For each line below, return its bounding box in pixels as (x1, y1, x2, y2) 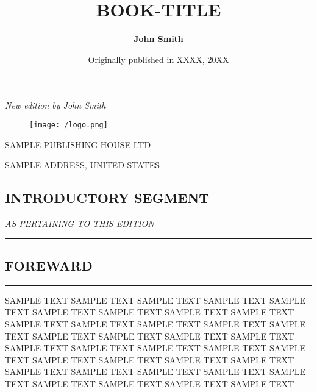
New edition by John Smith (5, 99, 106, 112)
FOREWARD (5, 255, 93, 274)
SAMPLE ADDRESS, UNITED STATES (5, 159, 160, 171)
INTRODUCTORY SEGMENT (5, 188, 210, 207)
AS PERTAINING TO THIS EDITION (5, 216, 154, 229)
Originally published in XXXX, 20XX (88, 52, 229, 65)
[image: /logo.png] (29, 120, 108, 129)
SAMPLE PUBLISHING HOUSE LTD (5, 138, 151, 151)
